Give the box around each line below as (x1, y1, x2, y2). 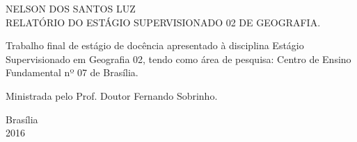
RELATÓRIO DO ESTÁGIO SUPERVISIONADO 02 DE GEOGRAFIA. (6, 15, 321, 29)
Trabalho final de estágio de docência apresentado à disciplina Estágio (6, 38, 304, 53)
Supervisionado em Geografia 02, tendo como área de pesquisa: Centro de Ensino (6, 51, 351, 66)
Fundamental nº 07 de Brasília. (6, 65, 138, 80)
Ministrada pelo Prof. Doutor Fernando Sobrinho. (6, 88, 218, 103)
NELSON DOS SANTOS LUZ (6, 1, 136, 15)
